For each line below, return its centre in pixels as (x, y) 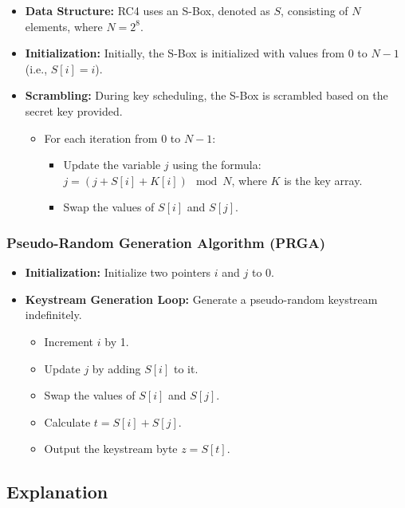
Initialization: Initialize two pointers (118, 272)
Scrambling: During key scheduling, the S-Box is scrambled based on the (206, 95)
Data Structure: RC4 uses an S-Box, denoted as (147, 10)
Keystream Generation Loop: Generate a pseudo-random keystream (201, 299)
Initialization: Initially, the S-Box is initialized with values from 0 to (196, 53)
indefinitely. (53, 315)
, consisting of (315, 10)
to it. (186, 368)
